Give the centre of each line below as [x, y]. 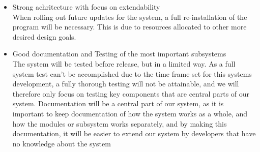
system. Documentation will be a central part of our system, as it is [118, 103]
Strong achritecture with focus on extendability [86, 7]
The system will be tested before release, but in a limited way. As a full [124, 63]
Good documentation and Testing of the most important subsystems [119, 54]
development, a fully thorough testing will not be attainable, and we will [126, 84]
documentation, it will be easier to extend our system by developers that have [134, 133]
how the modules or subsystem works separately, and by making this [120, 123]
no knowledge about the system [62, 143]
